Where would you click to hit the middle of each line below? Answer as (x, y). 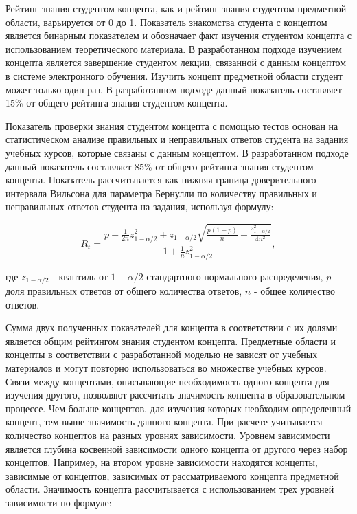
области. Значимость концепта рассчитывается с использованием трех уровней (170, 489)
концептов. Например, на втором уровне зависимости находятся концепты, (162, 462)
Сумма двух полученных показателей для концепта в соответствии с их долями (172, 327)
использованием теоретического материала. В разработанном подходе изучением (174, 48)
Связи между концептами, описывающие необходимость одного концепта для (168, 381)
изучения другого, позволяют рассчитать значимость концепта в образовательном (175, 395)
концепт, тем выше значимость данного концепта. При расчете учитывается (164, 422)
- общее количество (295, 290)
